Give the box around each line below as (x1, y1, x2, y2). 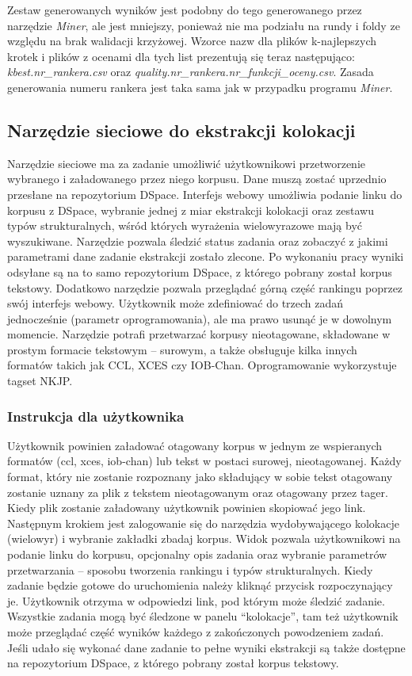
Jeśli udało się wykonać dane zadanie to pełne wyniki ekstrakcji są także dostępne (7, 639, 406, 655)
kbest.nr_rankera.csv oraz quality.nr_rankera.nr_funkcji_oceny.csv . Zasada (7, 63, 374, 80)
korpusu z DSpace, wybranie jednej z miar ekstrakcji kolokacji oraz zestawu (7, 201, 374, 218)
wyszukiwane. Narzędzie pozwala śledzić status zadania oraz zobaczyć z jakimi (7, 232, 388, 249)
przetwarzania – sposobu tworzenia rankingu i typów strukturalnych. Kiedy (7, 561, 373, 578)
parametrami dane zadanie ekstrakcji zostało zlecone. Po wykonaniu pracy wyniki (7, 248, 404, 265)
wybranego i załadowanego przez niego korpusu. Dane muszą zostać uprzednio (7, 170, 387, 187)
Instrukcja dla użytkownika (7, 406, 185, 426)
